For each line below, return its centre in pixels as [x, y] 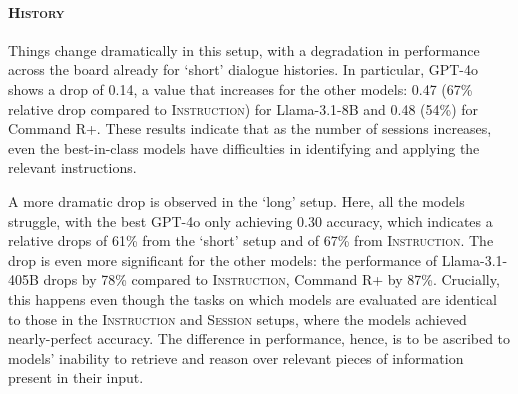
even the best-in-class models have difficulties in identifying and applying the [244, 147]
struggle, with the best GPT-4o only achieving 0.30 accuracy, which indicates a [250, 220]
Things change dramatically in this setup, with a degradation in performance [244, 49]
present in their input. [76, 377]
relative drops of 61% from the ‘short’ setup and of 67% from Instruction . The [251, 240]
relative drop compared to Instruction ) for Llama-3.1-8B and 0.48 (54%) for [243, 108]
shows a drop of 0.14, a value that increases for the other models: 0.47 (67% [240, 88]
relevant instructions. [72, 167]
